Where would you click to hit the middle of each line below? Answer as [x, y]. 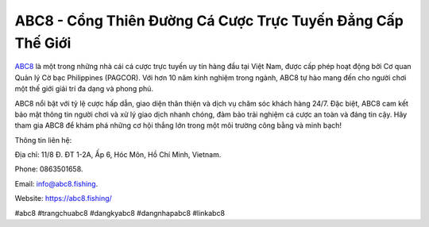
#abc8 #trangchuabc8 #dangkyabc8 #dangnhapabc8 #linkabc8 [120, 213]
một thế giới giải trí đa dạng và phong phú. [84, 89]
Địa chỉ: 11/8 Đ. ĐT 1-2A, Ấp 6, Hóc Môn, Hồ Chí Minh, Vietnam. [118, 155]
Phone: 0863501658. [49, 169]
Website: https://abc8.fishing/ [64, 198]
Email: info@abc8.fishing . [56, 183]
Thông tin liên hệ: [43, 140]
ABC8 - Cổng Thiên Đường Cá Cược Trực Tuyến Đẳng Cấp [209, 21]
